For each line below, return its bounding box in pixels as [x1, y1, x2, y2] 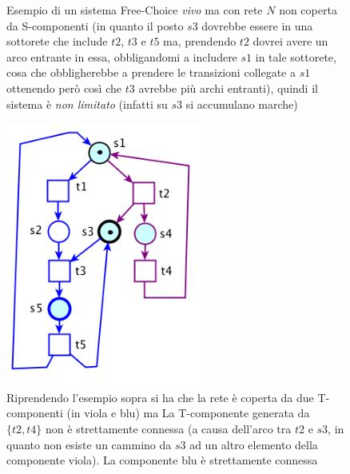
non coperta [279, 2, 337, 18]
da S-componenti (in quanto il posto [6, 17, 184, 34]
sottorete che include [6, 33, 108, 50]
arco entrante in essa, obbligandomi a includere [6, 48, 237, 65]
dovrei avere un [253, 33, 328, 50]
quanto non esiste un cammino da [6, 436, 172, 452]
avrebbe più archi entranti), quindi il [138, 79, 318, 96]
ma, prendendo [163, 33, 237, 50]
